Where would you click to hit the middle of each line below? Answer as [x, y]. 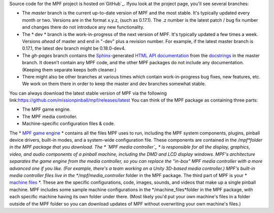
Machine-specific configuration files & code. [68, 123]
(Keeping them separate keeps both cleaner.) [69, 70]
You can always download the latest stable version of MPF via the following [88, 93]
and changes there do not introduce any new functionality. [83, 27]
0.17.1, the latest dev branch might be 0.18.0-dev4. [74, 49]
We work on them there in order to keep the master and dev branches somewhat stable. [114, 84]
